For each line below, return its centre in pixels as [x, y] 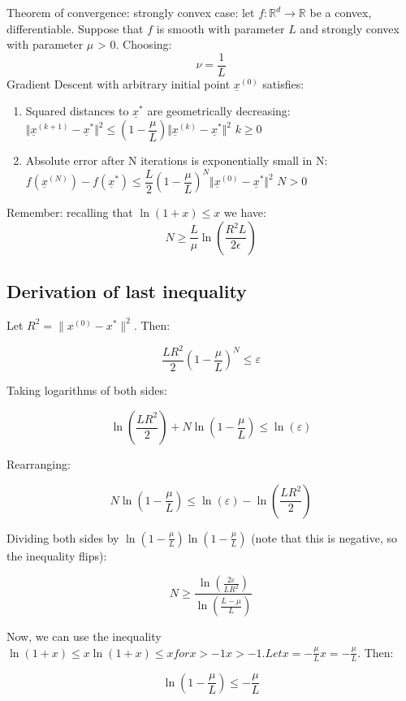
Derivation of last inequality [127, 291]
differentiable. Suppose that [75, 28]
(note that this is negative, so [324, 537]
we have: [245, 212]
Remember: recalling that [70, 212]
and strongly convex [350, 28]
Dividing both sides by [63, 537]
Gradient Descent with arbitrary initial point [119, 83]
